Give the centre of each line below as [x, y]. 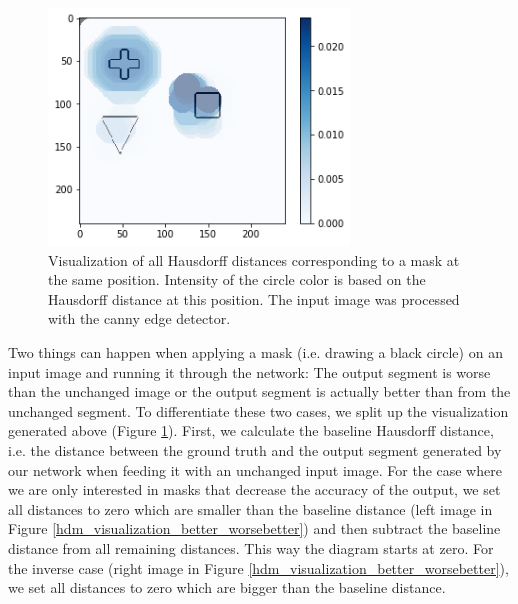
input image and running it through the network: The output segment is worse [249, 371]
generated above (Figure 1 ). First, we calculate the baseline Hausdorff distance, [251, 430]
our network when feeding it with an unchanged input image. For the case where [255, 469]
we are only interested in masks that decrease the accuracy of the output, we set [254, 489]
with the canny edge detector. [139, 318]
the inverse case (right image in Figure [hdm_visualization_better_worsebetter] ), [258, 567]
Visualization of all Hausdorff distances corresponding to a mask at [254, 259]
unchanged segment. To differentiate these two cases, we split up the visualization [258, 410]
